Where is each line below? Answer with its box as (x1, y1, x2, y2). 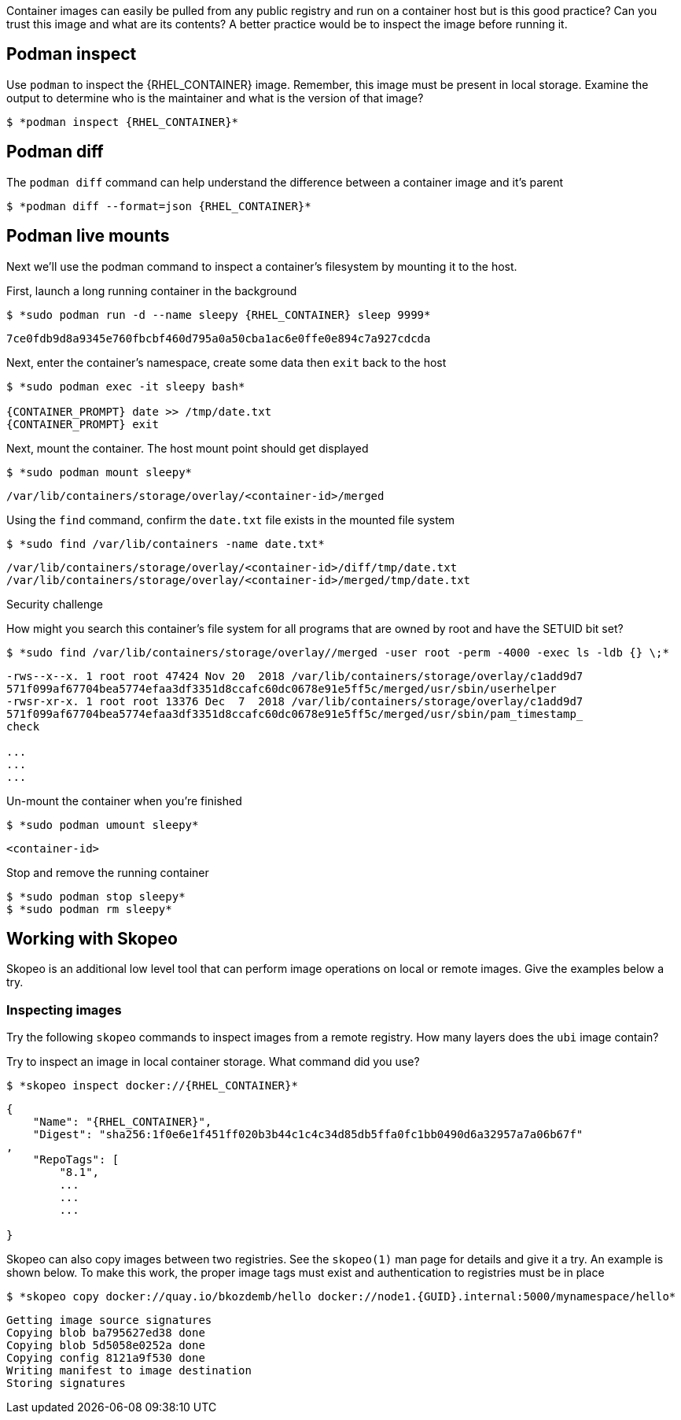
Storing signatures (6, 1377, 126, 1390)
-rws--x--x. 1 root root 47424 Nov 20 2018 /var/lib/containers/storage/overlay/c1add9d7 (6, 669, 583, 682)
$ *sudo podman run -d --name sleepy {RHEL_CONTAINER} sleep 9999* (6, 308, 431, 321)
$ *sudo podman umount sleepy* (6, 818, 199, 831)
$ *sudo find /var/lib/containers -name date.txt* (6, 537, 325, 550)
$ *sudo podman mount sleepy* (6, 465, 193, 479)
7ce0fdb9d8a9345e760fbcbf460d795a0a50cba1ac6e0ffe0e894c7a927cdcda (6, 331, 431, 345)
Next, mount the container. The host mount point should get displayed (6, 441, 369, 455)
